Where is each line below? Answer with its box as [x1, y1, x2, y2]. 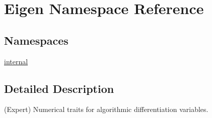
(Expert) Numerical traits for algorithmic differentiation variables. [4, 104, 208, 114]
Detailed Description [4, 80, 114, 96]
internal [4, 56, 28, 66]
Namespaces [4, 32, 68, 48]
